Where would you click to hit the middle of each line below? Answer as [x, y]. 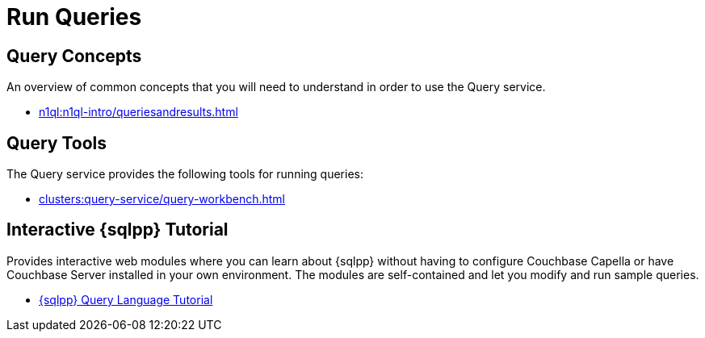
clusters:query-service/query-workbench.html [162, 199]
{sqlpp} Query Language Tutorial [126, 299]
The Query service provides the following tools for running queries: [185, 174]
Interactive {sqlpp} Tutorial [117, 230]
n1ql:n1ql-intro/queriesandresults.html [138, 112]
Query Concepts [74, 56]
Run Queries [74, 17]
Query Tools [57, 143]
